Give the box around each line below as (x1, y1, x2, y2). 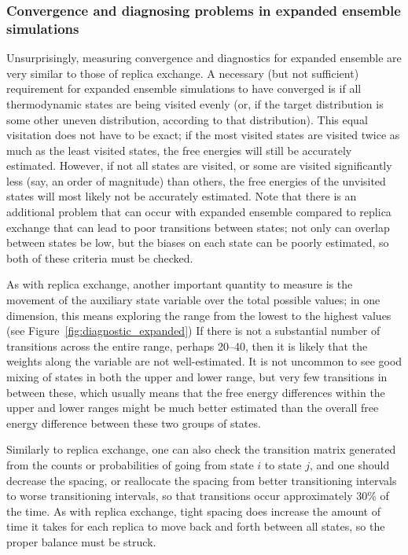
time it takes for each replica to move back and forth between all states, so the (6, 518, 385, 535)
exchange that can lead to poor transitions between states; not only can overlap (6, 219, 390, 235)
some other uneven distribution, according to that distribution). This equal (6, 111, 368, 127)
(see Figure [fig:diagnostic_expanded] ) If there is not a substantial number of (6, 322, 380, 339)
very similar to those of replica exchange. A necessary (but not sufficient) (6, 64, 359, 81)
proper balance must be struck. (6, 533, 156, 549)
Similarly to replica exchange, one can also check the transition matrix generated (6, 441, 396, 458)
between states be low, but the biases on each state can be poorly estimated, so (6, 234, 389, 251)
